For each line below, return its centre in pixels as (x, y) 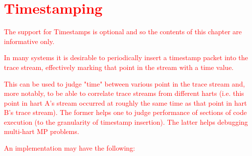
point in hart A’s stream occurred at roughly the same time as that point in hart (126, 102)
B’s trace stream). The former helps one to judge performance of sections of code (126, 112)
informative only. (29, 41)
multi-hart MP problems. (42, 131)
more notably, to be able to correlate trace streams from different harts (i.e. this (124, 93)
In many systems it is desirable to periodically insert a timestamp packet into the (126, 57)
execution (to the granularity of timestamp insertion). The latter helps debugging (126, 122)
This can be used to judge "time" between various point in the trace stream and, (125, 83)
